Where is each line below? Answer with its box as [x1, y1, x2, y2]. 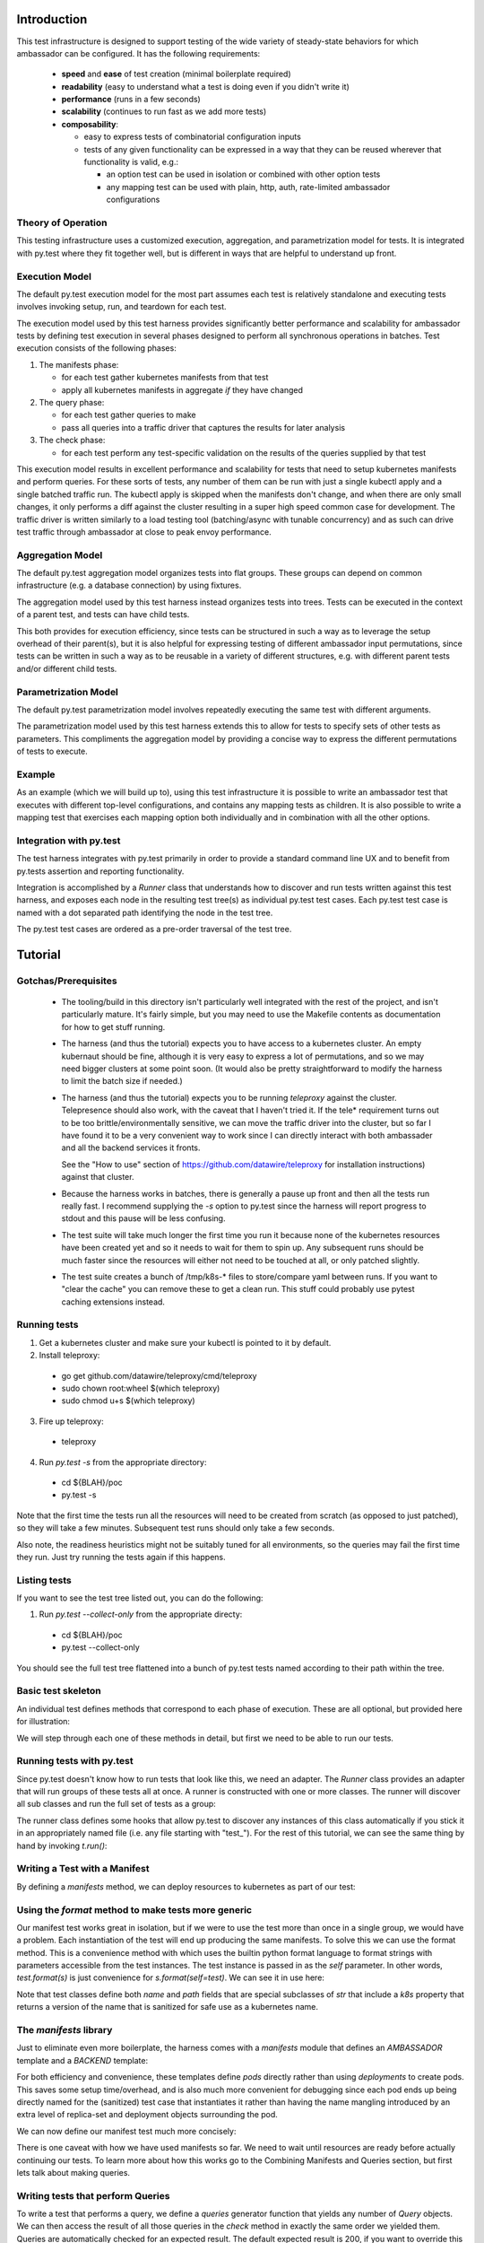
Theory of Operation [16, 216, 108, 229]
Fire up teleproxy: [39, 1416, 104, 1427]
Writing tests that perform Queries [16, 2189, 170, 2202]
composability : [61, 118, 119, 129]
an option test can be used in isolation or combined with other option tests [106, 169, 381, 179]
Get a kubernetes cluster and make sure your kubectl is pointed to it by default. [39, 1337, 332, 1348]
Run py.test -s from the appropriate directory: [39, 1456, 207, 1467]
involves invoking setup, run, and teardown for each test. [16, 301, 228, 312]
